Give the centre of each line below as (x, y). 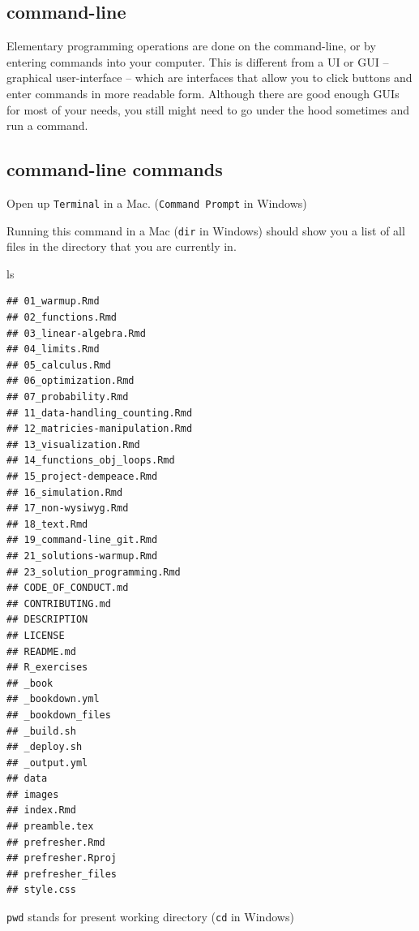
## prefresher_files (62, 874)
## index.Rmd (41, 810)
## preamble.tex (50, 827)
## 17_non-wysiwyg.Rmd (68, 509)
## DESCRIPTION (47, 620)
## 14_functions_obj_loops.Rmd (91, 461)
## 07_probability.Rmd (68, 397)
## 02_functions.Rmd (62, 318)
